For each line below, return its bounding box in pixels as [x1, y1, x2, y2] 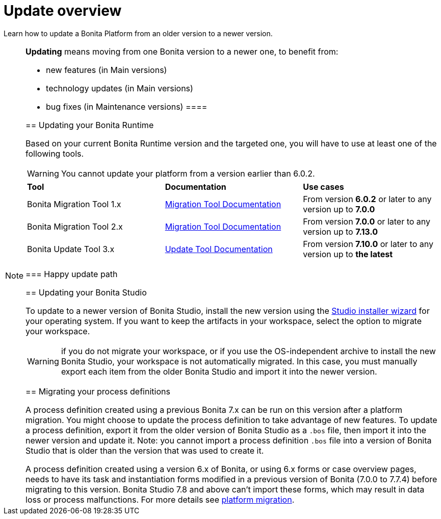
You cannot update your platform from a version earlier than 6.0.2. [61, 168, 315, 179]
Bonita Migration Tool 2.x [27, 221, 123, 232]
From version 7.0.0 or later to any [303, 216, 431, 227]
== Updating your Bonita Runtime [25, 119, 154, 130]
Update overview [4, 2, 122, 19]
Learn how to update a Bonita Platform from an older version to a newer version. [4, 29, 273, 38]
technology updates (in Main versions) [46, 83, 193, 93]
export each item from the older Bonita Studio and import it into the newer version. [61, 366, 377, 377]
